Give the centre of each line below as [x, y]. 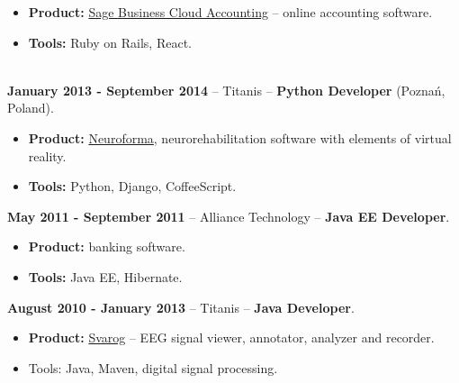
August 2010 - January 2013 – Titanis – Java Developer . [181, 307]
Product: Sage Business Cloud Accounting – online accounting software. [230, 12]
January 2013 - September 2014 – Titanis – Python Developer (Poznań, [226, 90]
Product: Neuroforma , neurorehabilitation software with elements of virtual [240, 137]
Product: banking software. [107, 246]
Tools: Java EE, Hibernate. [105, 276]
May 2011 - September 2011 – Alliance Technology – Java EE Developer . [229, 216]
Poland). [31, 108]
